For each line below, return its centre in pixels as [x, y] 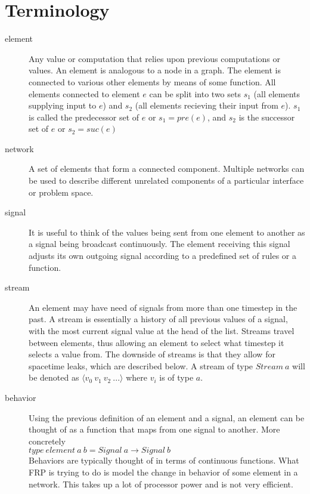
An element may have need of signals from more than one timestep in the [163, 307]
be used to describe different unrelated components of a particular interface [166, 180]
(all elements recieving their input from [207, 105]
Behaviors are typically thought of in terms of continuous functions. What [164, 460]
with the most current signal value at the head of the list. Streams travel [162, 331]
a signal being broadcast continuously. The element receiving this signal [159, 244]
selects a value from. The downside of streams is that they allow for [152, 354]
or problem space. [61, 192]
